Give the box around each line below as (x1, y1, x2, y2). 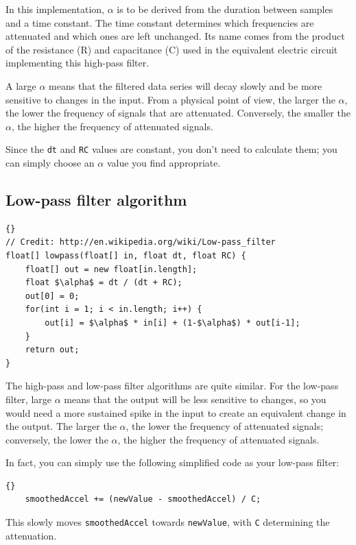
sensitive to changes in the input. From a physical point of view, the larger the (5, 92, 335, 106)
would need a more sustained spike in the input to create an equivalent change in (5, 405, 346, 420)
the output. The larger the (5, 419, 117, 433)
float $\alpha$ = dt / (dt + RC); (25, 278, 182, 288)
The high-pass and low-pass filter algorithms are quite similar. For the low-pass (5, 378, 339, 393)
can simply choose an (5, 156, 95, 169)
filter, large (5, 391, 51, 406)
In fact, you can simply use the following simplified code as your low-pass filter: (5, 455, 340, 470)
